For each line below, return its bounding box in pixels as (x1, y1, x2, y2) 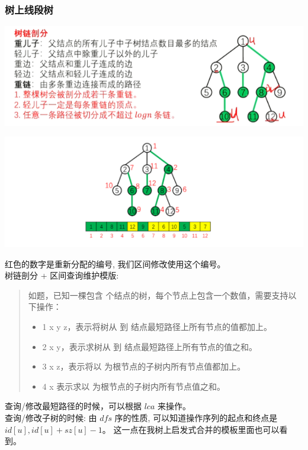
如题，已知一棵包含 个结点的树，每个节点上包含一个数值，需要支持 (28, 289, 288, 301)
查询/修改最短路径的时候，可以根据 (5, 400, 142, 412)
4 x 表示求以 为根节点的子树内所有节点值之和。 (42, 380, 225, 392)
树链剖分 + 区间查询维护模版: (5, 269, 119, 281)
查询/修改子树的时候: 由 (5, 411, 97, 423)
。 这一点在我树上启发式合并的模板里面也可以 (102, 423, 280, 435)
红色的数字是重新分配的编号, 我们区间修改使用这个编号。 (5, 257, 226, 270)
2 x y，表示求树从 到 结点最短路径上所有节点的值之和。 (42, 340, 258, 352)
